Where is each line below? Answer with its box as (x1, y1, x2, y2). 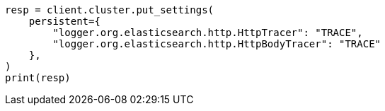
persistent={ (28, 16, 100, 27)
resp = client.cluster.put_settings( (5, 4, 214, 16)
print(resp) (5, 72, 71, 83)
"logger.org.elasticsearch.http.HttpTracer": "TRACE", (52, 27, 363, 38)
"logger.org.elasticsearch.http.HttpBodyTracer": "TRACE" (52, 38, 381, 49)
